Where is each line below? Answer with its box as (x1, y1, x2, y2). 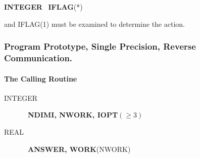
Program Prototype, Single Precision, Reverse (4, 40, 196, 53)
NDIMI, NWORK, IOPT (28, 109, 118, 120)
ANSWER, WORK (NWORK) (28, 143, 131, 154)
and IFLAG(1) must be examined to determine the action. (4, 18, 185, 29)
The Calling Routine (4, 73, 77, 84)
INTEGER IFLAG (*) (4, 2, 83, 12)
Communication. (4, 52, 73, 64)
